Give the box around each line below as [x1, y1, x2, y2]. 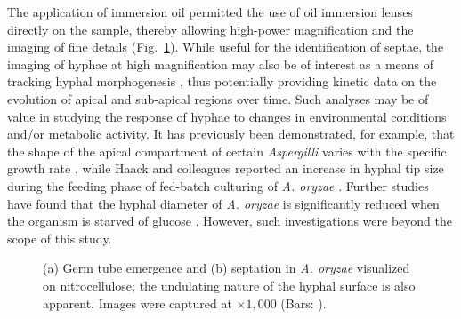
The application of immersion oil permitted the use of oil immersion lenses [7, 3, 413, 20]
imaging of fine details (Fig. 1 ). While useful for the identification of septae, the [7, 37, 444, 56]
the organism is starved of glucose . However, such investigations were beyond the [7, 211, 452, 230]
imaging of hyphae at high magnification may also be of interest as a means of [7, 54, 434, 73]
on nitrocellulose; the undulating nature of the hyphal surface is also [43, 275, 416, 294]
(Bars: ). [280, 293, 327, 312]
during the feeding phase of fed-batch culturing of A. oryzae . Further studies [7, 176, 429, 195]
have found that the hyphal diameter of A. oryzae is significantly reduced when [7, 194, 440, 212]
